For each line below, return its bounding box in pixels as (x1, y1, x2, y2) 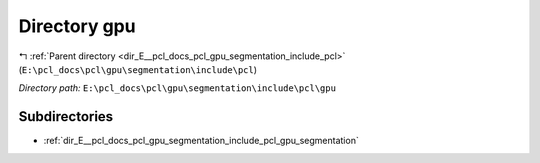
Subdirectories (18, 108, 114, 125)
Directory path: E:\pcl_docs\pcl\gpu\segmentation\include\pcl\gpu (18, 82, 337, 94)
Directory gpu (18, 15, 136, 37)
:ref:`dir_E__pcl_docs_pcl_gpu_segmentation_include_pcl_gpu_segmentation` (43, 135, 359, 147)
